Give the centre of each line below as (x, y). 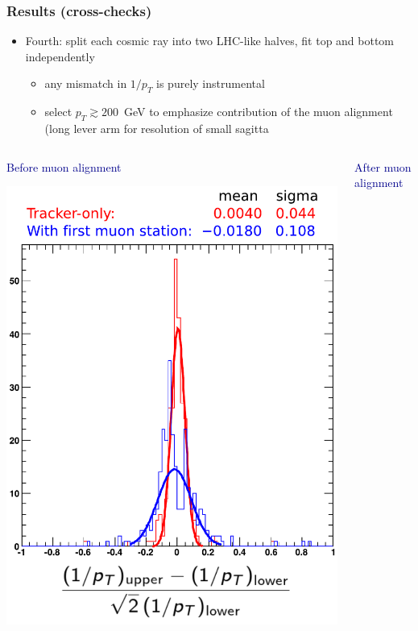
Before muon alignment (64, 166)
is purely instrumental (211, 83)
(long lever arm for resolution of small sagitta (157, 128)
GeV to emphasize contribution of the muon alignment (258, 112)
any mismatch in (86, 83)
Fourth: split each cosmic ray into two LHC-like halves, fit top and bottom (210, 41)
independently (60, 56)
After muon (383, 166)
